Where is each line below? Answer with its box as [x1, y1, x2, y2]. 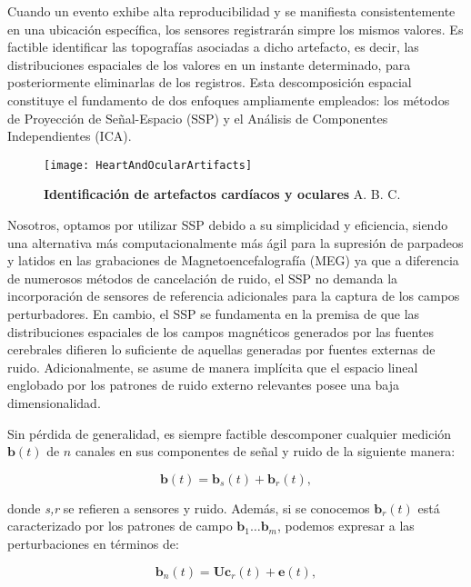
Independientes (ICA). [7, 126, 132, 145]
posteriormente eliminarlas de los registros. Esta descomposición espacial [7, 73, 412, 92]
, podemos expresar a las [277, 516, 415, 535]
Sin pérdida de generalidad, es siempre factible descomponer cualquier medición [7, 423, 452, 443]
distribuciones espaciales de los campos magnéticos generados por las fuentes [7, 322, 435, 341]
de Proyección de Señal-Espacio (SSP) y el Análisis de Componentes [7, 108, 388, 127]
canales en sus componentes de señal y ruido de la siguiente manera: [75, 442, 456, 461]
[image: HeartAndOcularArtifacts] [44, 158, 253, 172]
